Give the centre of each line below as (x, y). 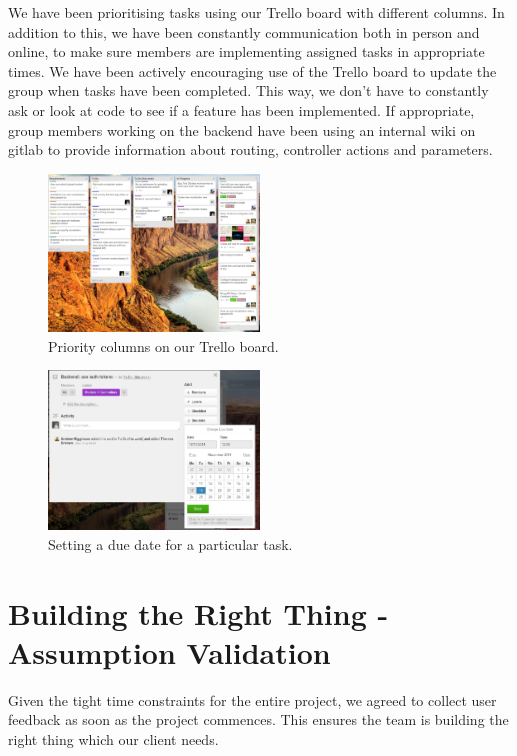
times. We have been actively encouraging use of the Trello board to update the (252, 70)
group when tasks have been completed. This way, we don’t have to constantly (248, 90)
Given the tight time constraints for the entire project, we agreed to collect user (252, 699)
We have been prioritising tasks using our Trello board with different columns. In (256, 12)
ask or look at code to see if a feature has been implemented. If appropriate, (241, 109)
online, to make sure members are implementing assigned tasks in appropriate (246, 51)
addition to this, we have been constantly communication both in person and (244, 31)
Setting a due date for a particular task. (170, 543)
